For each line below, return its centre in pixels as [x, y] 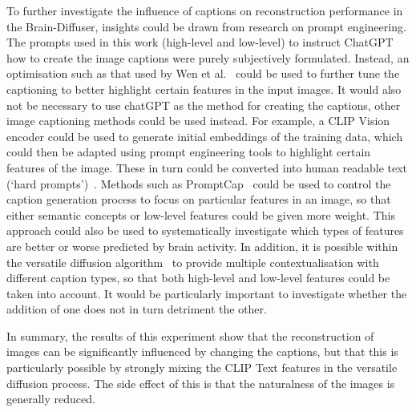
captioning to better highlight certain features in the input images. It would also [204, 89]
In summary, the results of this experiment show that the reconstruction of [190, 335]
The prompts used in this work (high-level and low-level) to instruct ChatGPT [200, 42]
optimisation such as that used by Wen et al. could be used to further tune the [203, 73]
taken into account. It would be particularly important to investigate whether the [207, 293]
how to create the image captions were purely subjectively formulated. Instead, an [208, 57]
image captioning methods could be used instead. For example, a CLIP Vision [198, 121]
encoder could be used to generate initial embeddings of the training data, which [205, 136]
